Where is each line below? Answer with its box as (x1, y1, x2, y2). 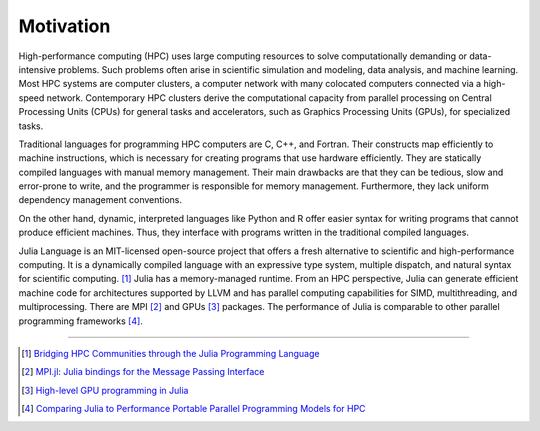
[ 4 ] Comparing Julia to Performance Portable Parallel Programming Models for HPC (21, 403, 366, 415)
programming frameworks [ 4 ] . (18, 315, 144, 327)
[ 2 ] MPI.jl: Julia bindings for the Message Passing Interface (21, 366, 265, 378)
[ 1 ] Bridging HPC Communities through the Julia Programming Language (21, 347, 320, 359)
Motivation (18, 15, 111, 37)
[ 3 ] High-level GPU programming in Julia (21, 384, 189, 396)
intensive (18, 63, 57, 75)
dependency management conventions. (18, 194, 183, 206)
